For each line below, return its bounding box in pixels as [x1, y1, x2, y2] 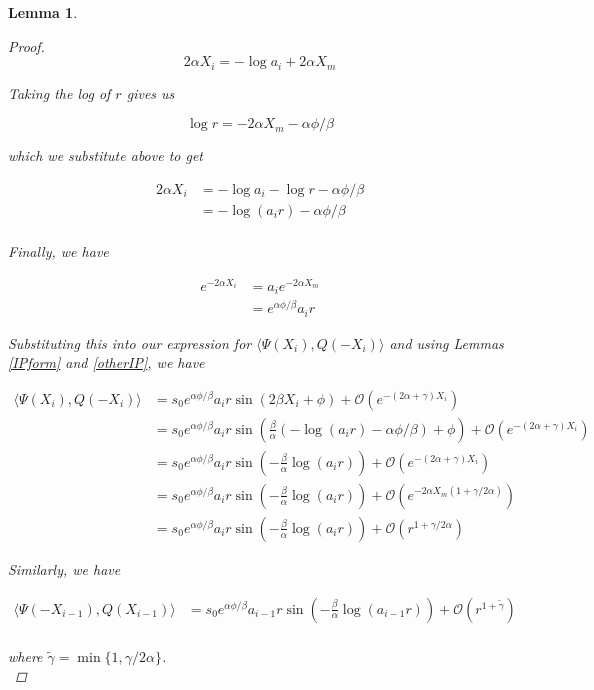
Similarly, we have [8, 558, 121, 579]
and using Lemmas [389, 332, 504, 353]
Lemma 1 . [8, 2, 78, 22]
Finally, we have [8, 240, 109, 261]
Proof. [8, 35, 45, 56]
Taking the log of [8, 82, 111, 103]
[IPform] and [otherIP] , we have [8, 352, 205, 373]
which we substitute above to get [8, 145, 203, 166]
